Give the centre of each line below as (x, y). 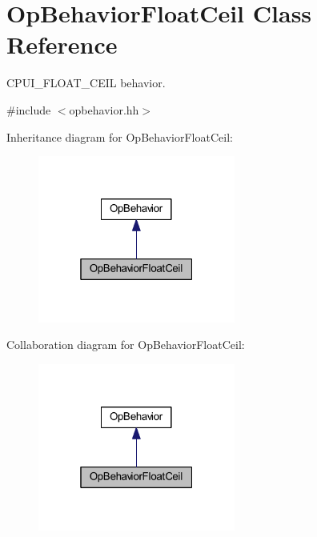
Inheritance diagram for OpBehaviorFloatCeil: (120, 136)
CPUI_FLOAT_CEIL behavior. (86, 83)
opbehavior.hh (104, 109)
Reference (62, 44)
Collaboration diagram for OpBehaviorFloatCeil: (126, 345)
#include (29, 109)
